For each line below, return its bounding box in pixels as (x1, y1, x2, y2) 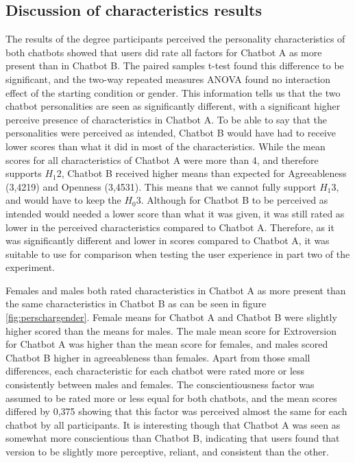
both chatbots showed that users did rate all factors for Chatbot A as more (5, 45, 322, 59)
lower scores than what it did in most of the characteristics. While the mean (5, 139, 326, 153)
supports (5, 166, 42, 180)
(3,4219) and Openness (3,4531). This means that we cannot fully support (5, 179, 317, 193)
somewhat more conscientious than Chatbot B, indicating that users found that (5, 431, 340, 445)
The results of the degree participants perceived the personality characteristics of (5, 32, 345, 46)
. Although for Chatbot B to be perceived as (140, 193, 328, 207)
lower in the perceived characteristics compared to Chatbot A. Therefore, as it (5, 219, 334, 234)
